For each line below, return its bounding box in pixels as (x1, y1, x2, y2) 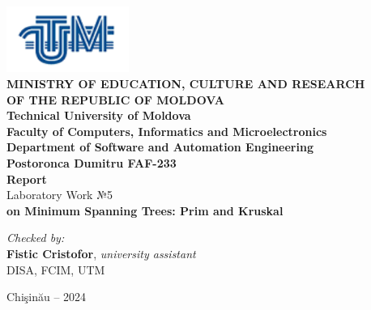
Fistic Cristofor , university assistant (6, 244, 196, 261)
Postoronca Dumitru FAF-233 (6, 154, 177, 171)
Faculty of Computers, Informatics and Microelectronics (6, 122, 327, 139)
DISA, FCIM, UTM (6, 261, 105, 278)
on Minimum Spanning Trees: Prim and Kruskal (6, 202, 284, 219)
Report (6, 170, 47, 187)
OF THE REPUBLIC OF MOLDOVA (6, 91, 224, 108)
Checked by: (6, 229, 65, 246)
